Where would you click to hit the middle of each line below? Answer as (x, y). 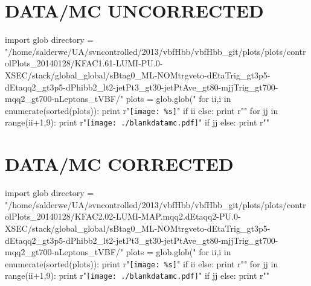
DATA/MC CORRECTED (119, 164)
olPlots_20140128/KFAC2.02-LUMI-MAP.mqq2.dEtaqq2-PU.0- (123, 216)
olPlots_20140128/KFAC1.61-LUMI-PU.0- (84, 63)
